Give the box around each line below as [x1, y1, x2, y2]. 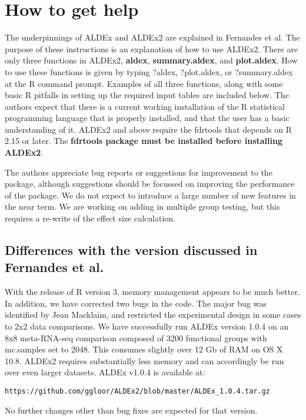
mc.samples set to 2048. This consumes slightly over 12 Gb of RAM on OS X [5, 343, 283, 355]
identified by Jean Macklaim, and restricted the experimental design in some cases [5, 308, 301, 321]
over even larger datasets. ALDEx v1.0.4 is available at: [5, 366, 205, 378]
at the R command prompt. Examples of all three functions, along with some [5, 77, 283, 89]
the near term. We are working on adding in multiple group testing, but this [5, 200, 280, 213]
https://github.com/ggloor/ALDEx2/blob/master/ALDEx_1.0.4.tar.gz [5, 387, 271, 395]
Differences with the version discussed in [5, 241, 258, 259]
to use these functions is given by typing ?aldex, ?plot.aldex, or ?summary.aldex [5, 65, 293, 78]
